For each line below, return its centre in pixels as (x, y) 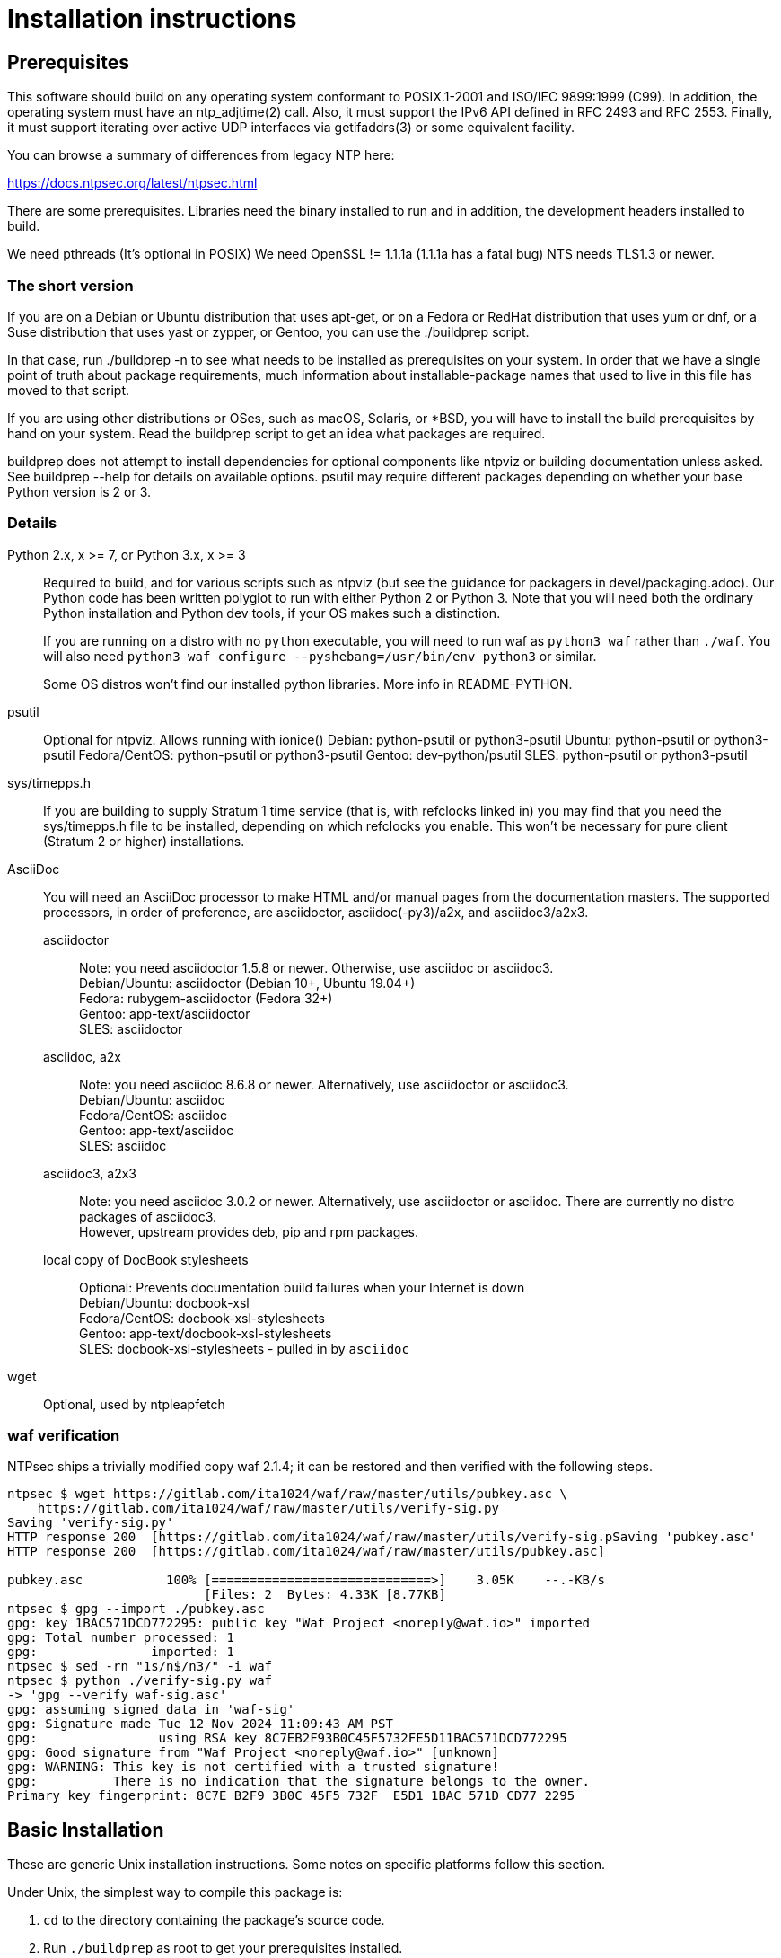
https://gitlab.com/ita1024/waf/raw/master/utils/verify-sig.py (268, 1508)
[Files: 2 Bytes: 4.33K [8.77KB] (325, 1595)
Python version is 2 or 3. (79, 491)
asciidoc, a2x (83, 1056)
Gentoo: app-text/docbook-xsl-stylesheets (206, 1333)
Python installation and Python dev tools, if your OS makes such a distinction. (272, 613)
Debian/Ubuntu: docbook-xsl (164, 1302)
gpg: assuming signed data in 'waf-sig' (151, 1710)
